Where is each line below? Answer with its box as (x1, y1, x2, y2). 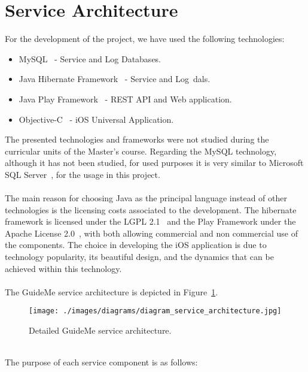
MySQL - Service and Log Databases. (19, 52, 161, 65)
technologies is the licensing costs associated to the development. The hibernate (5, 203, 297, 216)
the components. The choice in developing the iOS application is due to (5, 238, 267, 251)
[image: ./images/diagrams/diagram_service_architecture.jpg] (29, 307, 282, 316)
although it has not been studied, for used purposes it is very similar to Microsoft (5, 156, 304, 169)
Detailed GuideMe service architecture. (29, 324, 172, 337)
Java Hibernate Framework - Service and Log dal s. (19, 72, 211, 85)
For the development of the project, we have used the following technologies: (5, 32, 285, 45)
